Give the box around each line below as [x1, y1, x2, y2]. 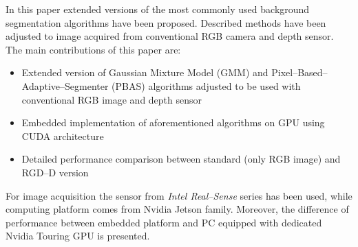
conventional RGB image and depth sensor [21, 92, 202, 106]
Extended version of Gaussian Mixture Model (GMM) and [21, 65, 268, 80]
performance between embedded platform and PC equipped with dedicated [6, 215, 322, 229]
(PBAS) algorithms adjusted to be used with [112, 78, 301, 93]
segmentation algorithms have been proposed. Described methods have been [6, 15, 326, 30]
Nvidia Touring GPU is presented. [6, 228, 150, 243]
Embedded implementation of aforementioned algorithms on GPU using [21, 115, 325, 130]
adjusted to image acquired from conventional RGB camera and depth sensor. [6, 29, 334, 43]
